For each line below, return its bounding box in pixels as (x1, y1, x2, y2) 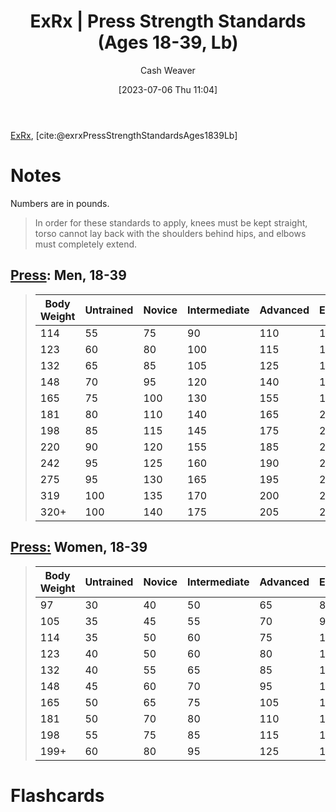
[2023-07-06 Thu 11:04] (118, 83, 218, 95)
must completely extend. (34, 238, 138, 250)
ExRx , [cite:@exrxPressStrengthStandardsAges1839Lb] (10, 129, 238, 141)
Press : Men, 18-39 (10, 267, 127, 284)
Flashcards (10, 784, 105, 807)
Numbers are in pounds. (10, 197, 110, 209)
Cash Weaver (140, 64, 196, 76)
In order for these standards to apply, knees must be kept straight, (34, 216, 308, 229)
